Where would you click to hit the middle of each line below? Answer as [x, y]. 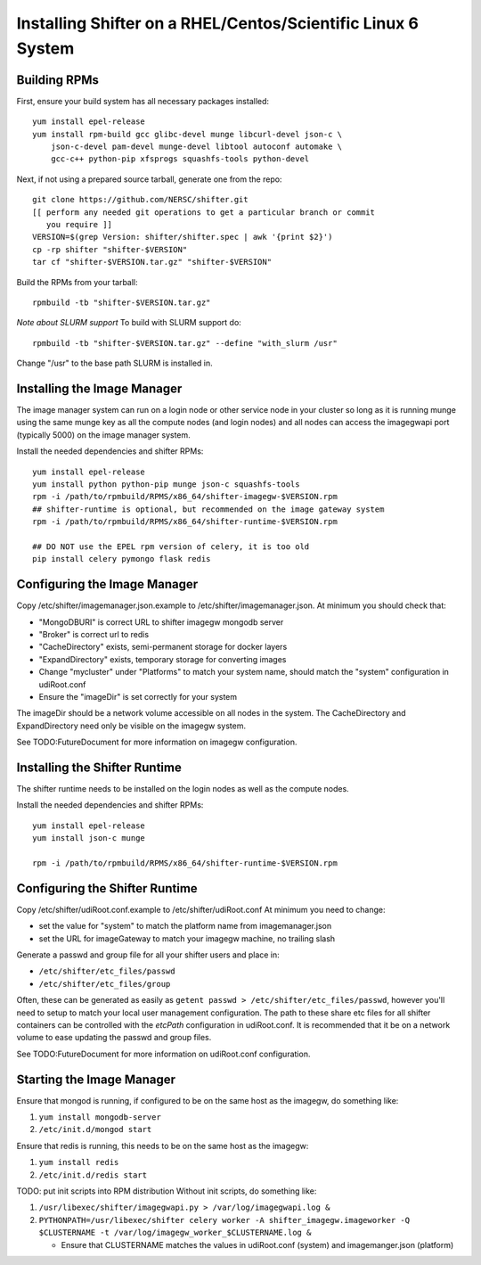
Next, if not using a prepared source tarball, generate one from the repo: [149, 179]
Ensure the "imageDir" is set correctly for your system [138, 696]
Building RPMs [58, 80]
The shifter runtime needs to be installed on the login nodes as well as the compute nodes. [183, 789]
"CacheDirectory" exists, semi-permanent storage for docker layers [163, 647]
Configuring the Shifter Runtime [107, 888]
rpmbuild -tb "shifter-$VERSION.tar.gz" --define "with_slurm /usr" [185, 343]
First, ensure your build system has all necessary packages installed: [143, 101]
